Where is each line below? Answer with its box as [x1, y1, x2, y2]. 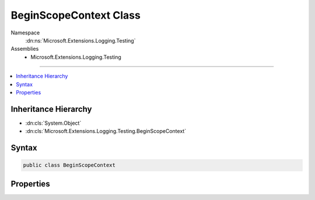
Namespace [10, 29, 40, 36]
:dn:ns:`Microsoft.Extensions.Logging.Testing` [25, 37, 136, 44]
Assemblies [10, 45, 39, 52]
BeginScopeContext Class [10, 9, 141, 22]
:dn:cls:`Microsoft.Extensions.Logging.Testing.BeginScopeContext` [25, 128, 187, 135]
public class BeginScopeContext [23, 162, 116, 169]
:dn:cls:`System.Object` [25, 120, 82, 127]
